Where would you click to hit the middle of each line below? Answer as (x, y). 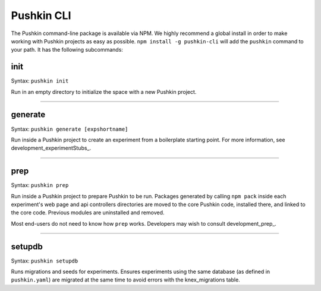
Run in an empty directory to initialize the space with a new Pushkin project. (104, 91)
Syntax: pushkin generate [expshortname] (70, 129)
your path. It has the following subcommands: (67, 50)
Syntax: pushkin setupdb (45, 261)
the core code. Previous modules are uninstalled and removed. (88, 213)
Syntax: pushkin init (40, 81)
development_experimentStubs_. (51, 148)
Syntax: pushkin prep (40, 185)
